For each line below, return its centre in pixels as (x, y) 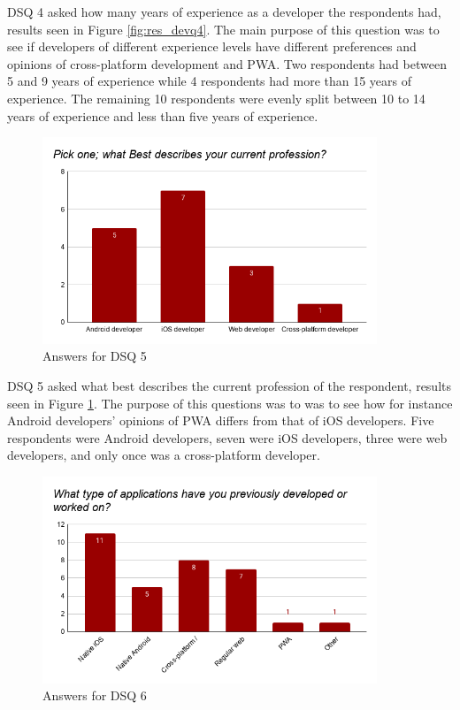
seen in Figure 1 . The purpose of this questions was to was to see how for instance (230, 403)
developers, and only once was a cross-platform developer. (164, 455)
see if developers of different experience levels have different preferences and (212, 46)
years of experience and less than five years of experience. (163, 115)
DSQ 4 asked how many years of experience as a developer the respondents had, (224, 11)
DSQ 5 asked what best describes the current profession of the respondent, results (229, 386)
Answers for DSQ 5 (95, 356)
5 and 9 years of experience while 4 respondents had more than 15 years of (210, 81)
